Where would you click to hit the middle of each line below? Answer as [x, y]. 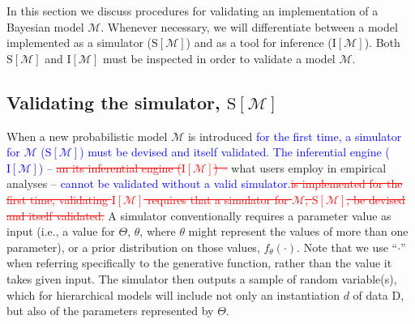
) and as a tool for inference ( [259, 43]
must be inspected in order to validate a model [219, 58]
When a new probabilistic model [87, 136]
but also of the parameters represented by [110, 311]
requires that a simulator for [218, 199]
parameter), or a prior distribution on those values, [133, 247]
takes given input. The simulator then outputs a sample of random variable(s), [202, 278]
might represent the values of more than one [298, 231]
